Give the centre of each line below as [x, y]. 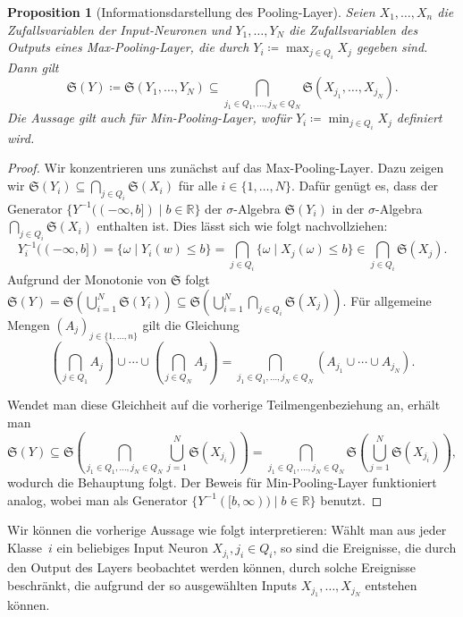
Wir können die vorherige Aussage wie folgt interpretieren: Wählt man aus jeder [227, 530]
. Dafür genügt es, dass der [365, 186]
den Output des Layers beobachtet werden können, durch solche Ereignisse [212, 567]
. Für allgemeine [387, 301]
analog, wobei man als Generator [97, 499]
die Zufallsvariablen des [354, 29]
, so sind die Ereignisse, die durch [365, 548]
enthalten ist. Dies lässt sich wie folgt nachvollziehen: [242, 226]
